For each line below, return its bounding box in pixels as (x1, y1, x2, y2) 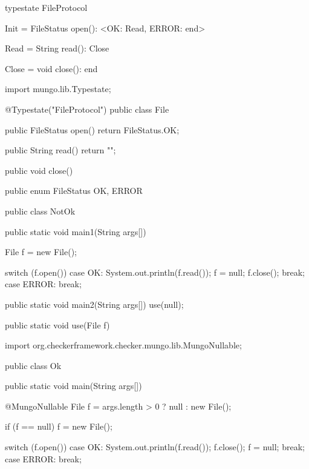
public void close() (5, 164, 73, 176)
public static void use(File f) (5, 318, 110, 331)
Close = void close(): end (5, 62, 98, 75)
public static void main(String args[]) (5, 379, 142, 392)
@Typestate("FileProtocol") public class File (5, 102, 169, 115)
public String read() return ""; (5, 144, 116, 156)
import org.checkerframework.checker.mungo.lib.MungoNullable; (5, 339, 242, 351)
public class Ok (5, 359, 62, 371)
